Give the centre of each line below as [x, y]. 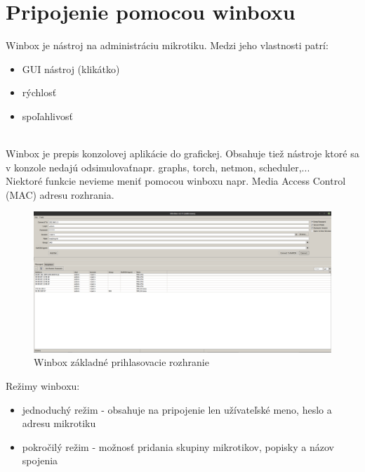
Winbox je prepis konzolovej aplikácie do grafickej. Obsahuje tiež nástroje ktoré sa [182, 153]
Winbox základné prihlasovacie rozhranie [121, 362]
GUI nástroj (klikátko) [71, 68]
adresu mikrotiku [59, 423]
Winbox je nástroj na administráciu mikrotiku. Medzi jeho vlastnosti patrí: [167, 45]
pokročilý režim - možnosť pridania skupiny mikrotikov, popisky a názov [178, 446]
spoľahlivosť [47, 116]
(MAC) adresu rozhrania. [60, 194]
